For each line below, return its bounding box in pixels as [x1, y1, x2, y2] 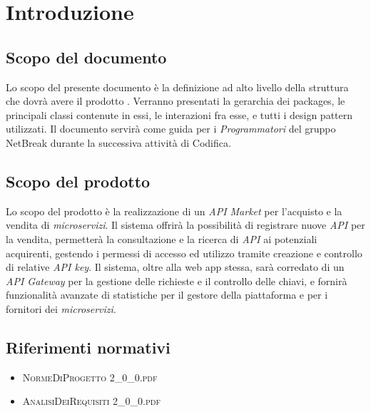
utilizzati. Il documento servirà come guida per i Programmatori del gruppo [6, 121, 336, 136]
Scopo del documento [6, 46, 167, 68]
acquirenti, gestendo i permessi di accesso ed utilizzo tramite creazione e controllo [6, 245, 362, 260]
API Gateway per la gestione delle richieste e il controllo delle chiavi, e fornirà [6, 273, 347, 288]
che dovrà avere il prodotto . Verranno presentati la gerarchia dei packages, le [6, 93, 345, 108]
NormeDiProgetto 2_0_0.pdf [22, 369, 158, 384]
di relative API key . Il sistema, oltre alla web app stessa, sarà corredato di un [6, 259, 345, 274]
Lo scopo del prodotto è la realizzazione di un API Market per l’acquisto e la [6, 203, 342, 218]
